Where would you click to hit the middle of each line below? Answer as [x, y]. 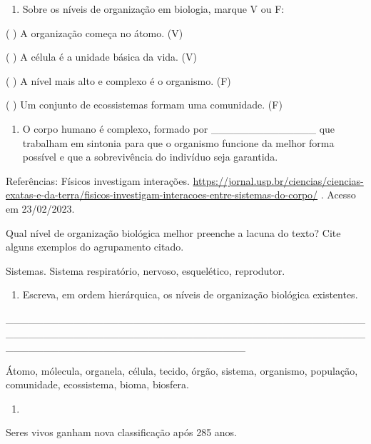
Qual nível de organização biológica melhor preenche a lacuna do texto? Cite [173, 232]
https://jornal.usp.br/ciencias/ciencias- [278, 180]
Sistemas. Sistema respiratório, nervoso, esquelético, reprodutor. [146, 270]
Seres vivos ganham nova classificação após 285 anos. [122, 432]
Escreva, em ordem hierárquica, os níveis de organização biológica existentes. [190, 294]
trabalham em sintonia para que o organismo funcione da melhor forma [178, 142]
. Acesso [338, 195]
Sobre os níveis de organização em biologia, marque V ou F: [153, 9]
